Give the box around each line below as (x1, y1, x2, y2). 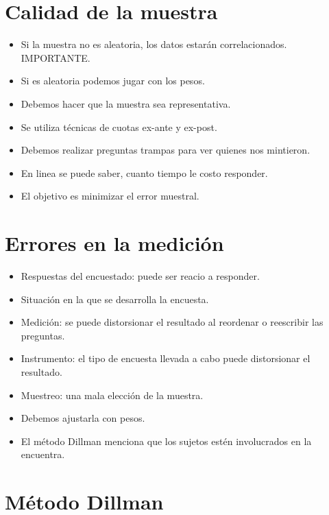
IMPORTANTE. (21, 50, 90, 64)
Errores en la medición (5, 229, 224, 257)
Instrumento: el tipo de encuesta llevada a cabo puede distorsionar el (21, 351, 310, 366)
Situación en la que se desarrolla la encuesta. (21, 291, 209, 306)
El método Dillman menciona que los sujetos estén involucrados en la (21, 433, 312, 448)
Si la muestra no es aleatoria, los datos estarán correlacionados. (21, 37, 287, 51)
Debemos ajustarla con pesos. (21, 411, 145, 425)
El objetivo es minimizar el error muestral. (21, 189, 199, 203)
